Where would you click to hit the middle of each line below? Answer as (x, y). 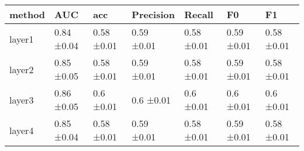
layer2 (22, 69)
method (27, 14)
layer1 (22, 39)
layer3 (22, 99)
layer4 (22, 130)
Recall (199, 14)
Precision (153, 14)
